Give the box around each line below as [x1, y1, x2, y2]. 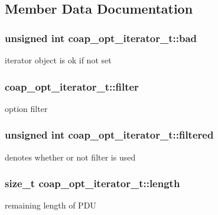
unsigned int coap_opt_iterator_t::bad [5, 30, 197, 45]
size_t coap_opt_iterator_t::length [5, 176, 180, 191]
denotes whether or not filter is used [5, 150, 136, 163]
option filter [5, 102, 48, 114]
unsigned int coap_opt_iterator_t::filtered [5, 127, 214, 142]
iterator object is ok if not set [5, 54, 112, 66]
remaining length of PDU [5, 199, 96, 211]
